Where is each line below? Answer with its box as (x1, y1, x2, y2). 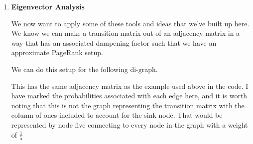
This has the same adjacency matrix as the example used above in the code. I (11, 80, 249, 91)
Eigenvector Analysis (11, 1, 85, 11)
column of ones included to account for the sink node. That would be (11, 110, 223, 120)
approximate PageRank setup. (11, 47, 103, 58)
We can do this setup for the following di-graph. (11, 64, 158, 74)
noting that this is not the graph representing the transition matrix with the (11, 100, 245, 110)
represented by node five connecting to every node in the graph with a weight (11, 119, 248, 130)
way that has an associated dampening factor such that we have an (11, 37, 217, 48)
